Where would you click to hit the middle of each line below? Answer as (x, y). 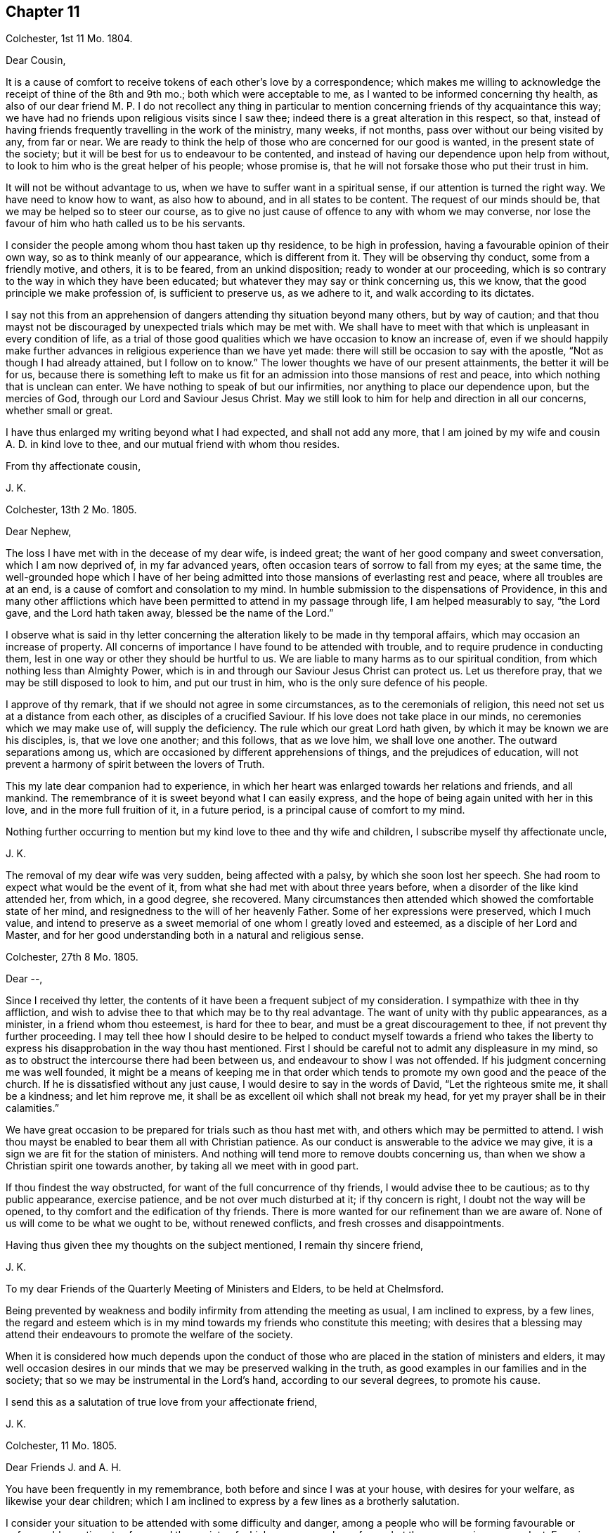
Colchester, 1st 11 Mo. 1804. (69, 39)
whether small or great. (59, 411)
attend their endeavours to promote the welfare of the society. (149, 1335)
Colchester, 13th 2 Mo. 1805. (71, 510)
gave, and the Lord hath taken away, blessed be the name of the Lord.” (170, 613)
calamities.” (32, 1108)
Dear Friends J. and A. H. (64, 1468)
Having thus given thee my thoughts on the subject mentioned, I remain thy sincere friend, (215, 1245)
